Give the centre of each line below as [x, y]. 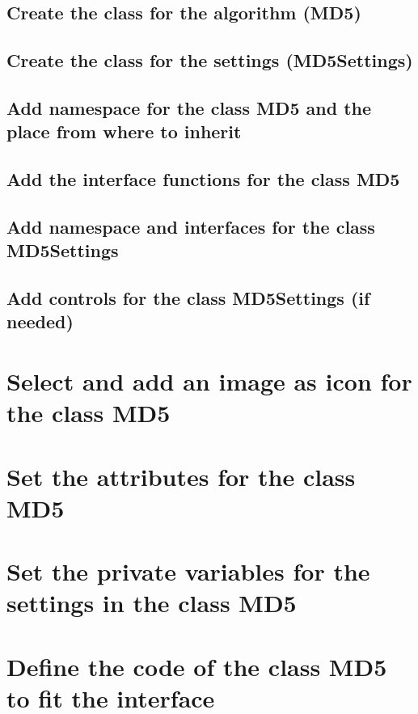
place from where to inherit [124, 131]
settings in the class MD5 [152, 603]
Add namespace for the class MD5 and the [189, 107]
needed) [40, 321]
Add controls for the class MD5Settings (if [188, 298]
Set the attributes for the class [181, 476]
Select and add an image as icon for [209, 381]
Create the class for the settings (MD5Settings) [210, 60]
